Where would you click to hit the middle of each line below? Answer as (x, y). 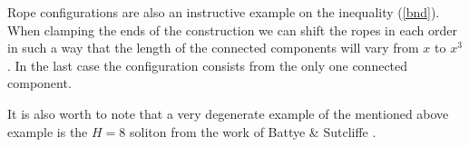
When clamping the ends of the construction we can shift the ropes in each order (232, 29)
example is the (48, 131)
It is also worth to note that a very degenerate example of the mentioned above (228, 113)
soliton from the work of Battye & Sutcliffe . (253, 131)
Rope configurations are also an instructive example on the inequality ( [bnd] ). (224, 12)
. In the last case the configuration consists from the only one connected (208, 65)
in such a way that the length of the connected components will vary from (213, 48)
